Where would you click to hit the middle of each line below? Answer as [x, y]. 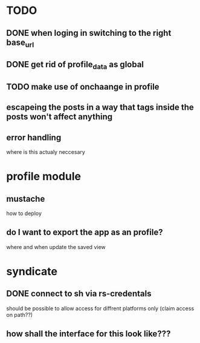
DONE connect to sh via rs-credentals [79, 294]
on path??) [20, 315]
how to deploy [24, 213]
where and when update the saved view [56, 247]
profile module [44, 177]
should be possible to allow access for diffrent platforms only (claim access [100, 308]
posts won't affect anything [60, 117]
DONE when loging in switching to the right [89, 33]
